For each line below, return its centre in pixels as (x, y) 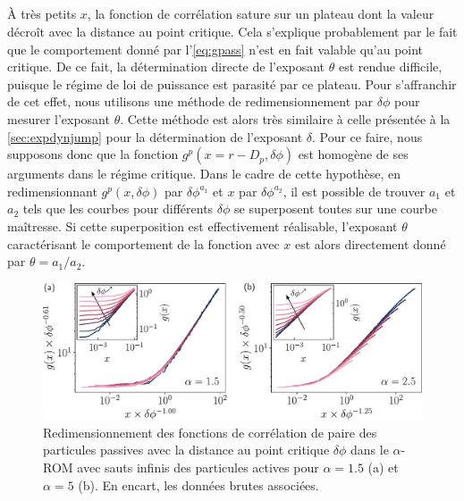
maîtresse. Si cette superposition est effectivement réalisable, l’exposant (202, 225)
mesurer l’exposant (59, 118)
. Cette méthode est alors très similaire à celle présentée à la (285, 118)
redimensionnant (52, 191)
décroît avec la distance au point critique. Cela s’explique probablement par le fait (232, 31)
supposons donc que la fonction (93, 154)
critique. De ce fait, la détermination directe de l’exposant (166, 67)
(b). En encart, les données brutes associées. (198, 484)
